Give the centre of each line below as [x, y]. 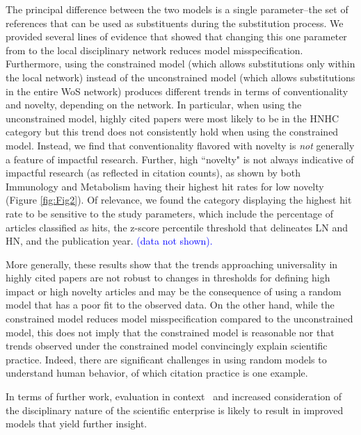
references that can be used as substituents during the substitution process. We [175, 23]
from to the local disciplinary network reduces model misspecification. [154, 50]
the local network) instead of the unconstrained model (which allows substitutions [180, 77]
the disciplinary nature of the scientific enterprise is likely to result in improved [175, 410]
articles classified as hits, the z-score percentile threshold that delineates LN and [177, 227]
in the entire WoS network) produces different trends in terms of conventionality [177, 91]
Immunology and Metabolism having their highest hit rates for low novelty [165, 186]
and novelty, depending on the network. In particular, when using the [154, 105]
